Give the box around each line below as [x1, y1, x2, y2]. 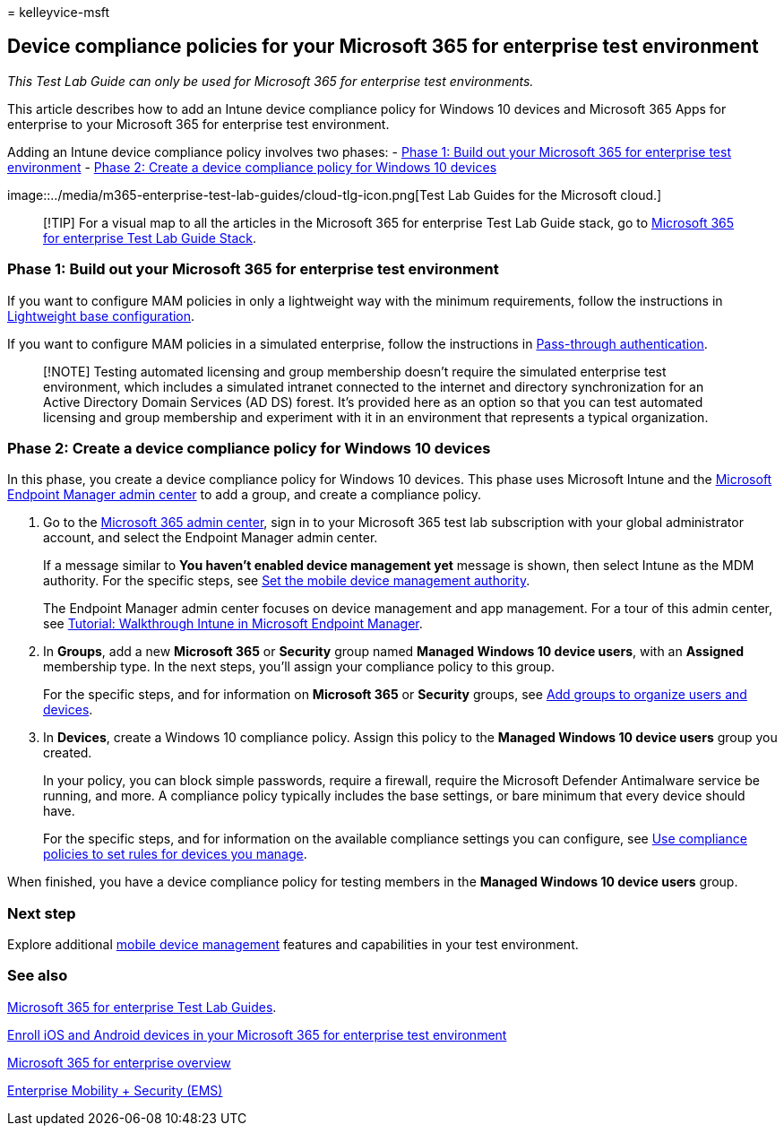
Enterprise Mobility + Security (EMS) [7, 1082, 223, 1098]
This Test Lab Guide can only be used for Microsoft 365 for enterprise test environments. [7, 73, 534, 89]
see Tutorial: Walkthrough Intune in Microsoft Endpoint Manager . [43, 616, 423, 632]
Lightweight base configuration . [7, 307, 195, 324]
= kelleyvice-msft [7, 4, 110, 20]
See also [7, 966, 68, 985]
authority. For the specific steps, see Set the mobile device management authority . [43, 573, 530, 589]
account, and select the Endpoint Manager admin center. [43, 530, 378, 546]
